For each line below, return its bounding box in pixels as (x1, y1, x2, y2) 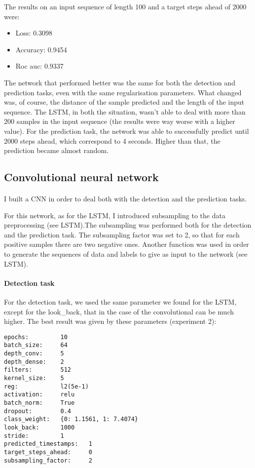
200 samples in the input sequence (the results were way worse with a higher (4, 116, 235, 126)
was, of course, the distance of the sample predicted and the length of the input (4, 97, 245, 107)
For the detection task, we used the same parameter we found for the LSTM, (4, 297, 237, 307)
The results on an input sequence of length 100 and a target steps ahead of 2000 (4, 1, 247, 11)
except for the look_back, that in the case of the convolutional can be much (4, 306, 234, 316)
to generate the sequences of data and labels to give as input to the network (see (4, 249, 248, 259)
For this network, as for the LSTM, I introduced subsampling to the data (4, 210, 225, 220)
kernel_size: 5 (4, 375, 64, 382)
